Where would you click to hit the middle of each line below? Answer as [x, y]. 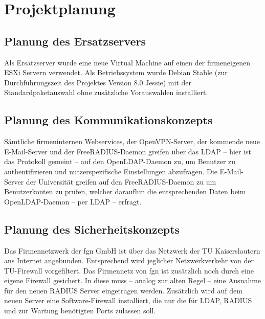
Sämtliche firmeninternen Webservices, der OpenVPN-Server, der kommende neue [132, 141]
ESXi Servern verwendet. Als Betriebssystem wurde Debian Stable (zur [116, 72]
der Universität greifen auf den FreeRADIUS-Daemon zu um [121, 181]
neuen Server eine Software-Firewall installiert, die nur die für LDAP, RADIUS [128, 300]
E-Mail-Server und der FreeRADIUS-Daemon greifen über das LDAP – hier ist [128, 151]
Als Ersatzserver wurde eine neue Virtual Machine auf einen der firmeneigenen [127, 62]
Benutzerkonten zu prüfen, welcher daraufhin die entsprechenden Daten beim [125, 191]
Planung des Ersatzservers [75, 41]
